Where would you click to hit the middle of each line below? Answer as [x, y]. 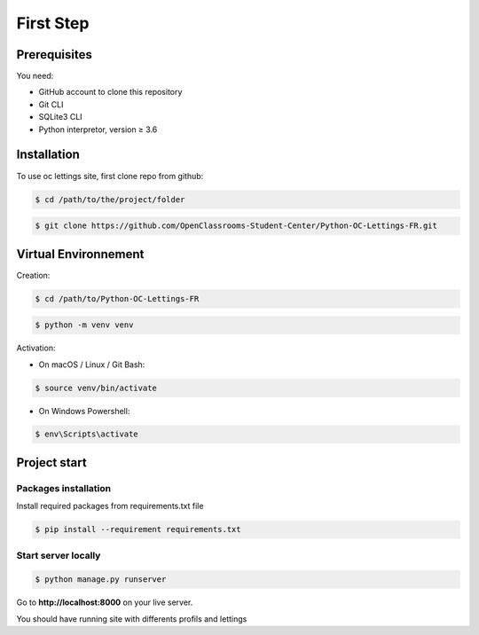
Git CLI [51, 104]
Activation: [36, 348]
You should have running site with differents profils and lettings [132, 619]
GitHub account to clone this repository [110, 92]
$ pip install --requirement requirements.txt [138, 529]
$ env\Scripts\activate [87, 434]
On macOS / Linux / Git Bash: [92, 365]
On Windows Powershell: [84, 411]
